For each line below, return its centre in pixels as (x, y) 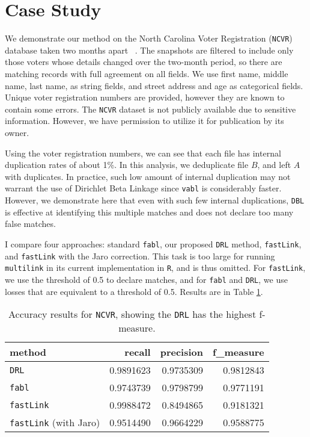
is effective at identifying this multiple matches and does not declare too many (149, 212)
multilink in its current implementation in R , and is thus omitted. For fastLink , (155, 268)
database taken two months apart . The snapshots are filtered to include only (149, 50)
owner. (17, 132)
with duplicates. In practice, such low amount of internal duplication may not (148, 176)
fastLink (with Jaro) (55, 423)
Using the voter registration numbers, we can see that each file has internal (143, 153)
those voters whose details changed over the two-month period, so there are (144, 62)
